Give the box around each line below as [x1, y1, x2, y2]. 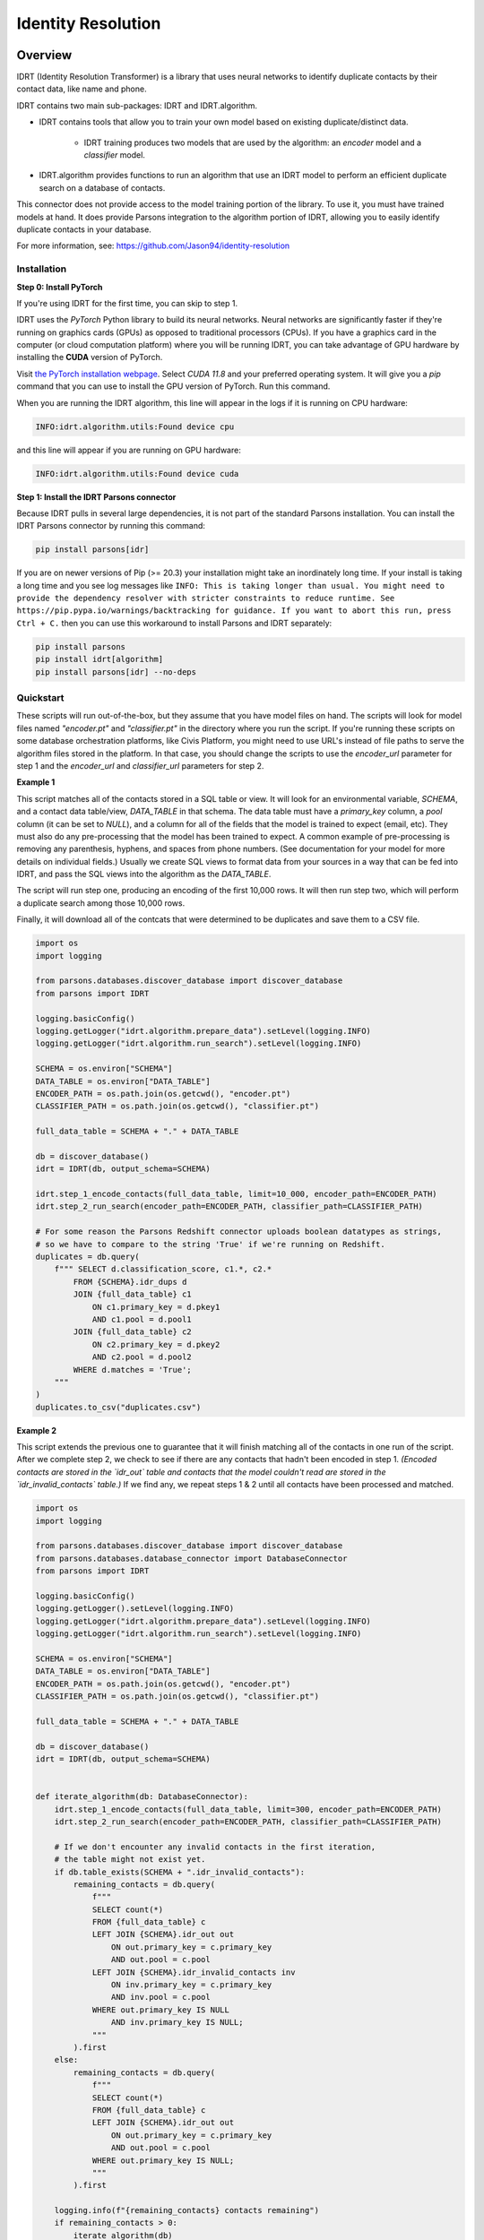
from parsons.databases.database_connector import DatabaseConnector [35, 1553, 348, 1564]
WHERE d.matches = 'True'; [73, 1365, 192, 1374]
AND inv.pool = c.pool [110, 1992, 211, 2003]
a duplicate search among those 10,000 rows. [16, 897, 186, 909]
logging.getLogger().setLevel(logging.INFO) [35, 1604, 235, 1614]
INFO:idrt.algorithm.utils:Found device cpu [35, 421, 235, 432]
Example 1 [16, 777, 56, 788]
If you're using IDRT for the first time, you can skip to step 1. [16, 297, 238, 308]
